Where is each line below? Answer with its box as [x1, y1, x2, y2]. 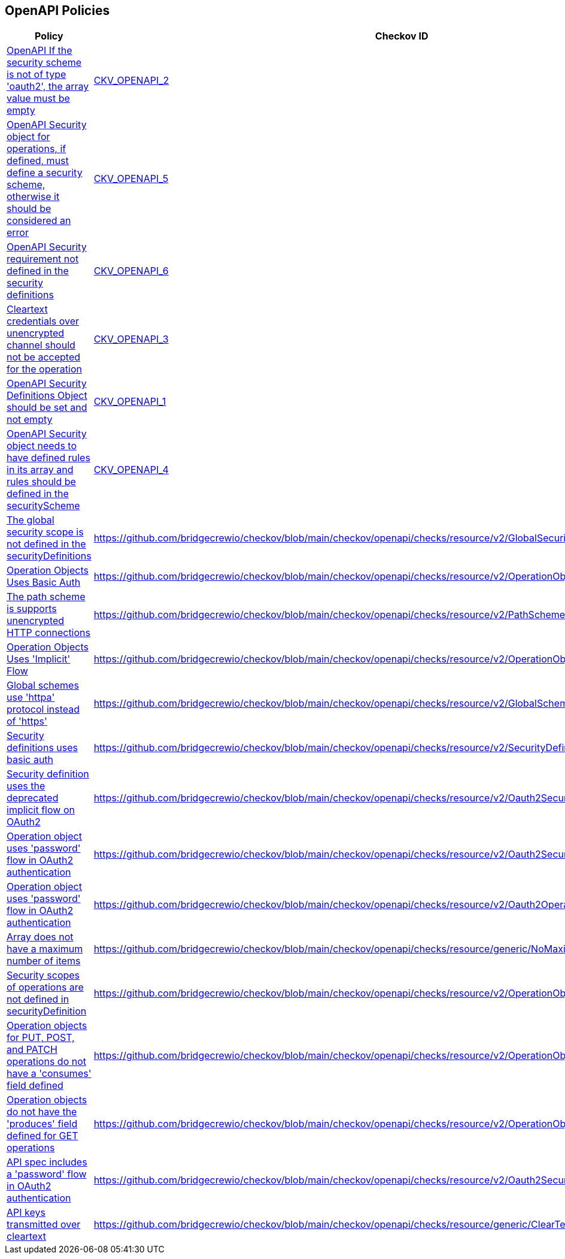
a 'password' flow [7, 1168, 87, 1181]
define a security [7, 167, 83, 179]
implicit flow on [7, 804, 75, 816]
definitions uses [7, 742, 78, 754]
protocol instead [7, 703, 80, 716]
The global [7, 514, 54, 526]
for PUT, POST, [7, 1031, 75, 1044]
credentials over [7, 315, 80, 328]
